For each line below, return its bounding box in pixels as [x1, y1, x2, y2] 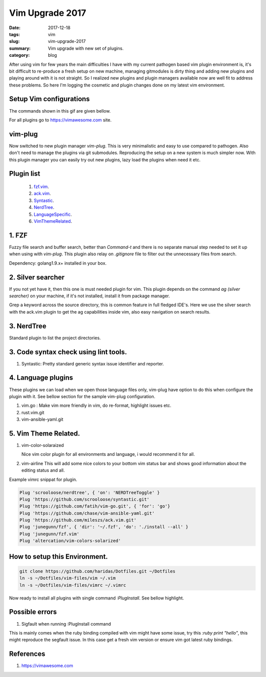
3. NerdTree [9, 321, 47, 330]
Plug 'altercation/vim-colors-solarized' [19, 538, 121, 544]
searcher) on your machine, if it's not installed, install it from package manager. [9, 293, 170, 299]
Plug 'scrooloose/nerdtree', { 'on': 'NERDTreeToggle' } [19, 489, 160, 495]
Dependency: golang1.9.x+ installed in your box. [9, 260, 107, 266]
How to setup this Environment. [9, 552, 108, 560]
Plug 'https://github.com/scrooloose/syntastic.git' [19, 496, 150, 502]
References [9, 650, 45, 658]
